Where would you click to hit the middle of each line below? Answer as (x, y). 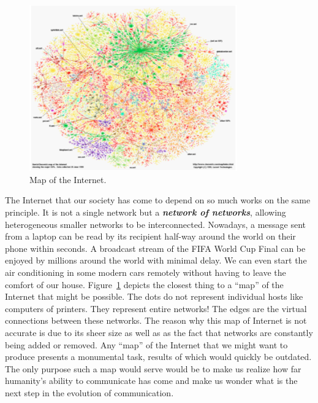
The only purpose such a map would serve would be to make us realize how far (153, 368)
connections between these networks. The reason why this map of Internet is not (156, 320)
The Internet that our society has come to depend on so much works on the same (158, 200)
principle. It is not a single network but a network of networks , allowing (146, 212)
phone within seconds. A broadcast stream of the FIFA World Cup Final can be (155, 248)
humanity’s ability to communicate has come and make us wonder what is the (151, 381)
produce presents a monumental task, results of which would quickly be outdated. (158, 357)
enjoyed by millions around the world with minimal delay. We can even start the (156, 260)
